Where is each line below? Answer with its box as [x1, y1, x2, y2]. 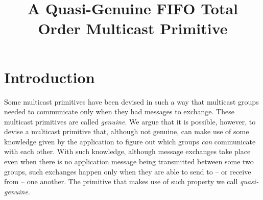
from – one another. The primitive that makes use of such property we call [4, 176, 238, 187]
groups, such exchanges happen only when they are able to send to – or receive [4, 166, 251, 177]
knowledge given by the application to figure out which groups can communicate [4, 136, 256, 146]
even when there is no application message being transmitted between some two [4, 156, 254, 167]
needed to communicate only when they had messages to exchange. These [4, 106, 234, 117]
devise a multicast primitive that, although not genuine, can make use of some [4, 126, 249, 137]
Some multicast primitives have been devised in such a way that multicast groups [4, 96, 259, 107]
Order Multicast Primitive [38, 18, 228, 39]
